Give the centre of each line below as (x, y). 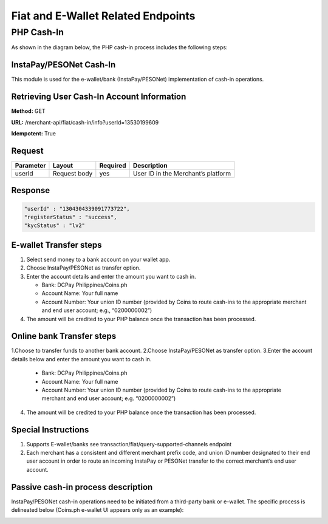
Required (113, 165)
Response (31, 190)
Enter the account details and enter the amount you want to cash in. (111, 276)
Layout (63, 165)
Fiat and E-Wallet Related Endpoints (103, 16)
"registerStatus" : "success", (71, 217)
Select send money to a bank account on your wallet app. (98, 259)
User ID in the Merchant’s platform (182, 173)
